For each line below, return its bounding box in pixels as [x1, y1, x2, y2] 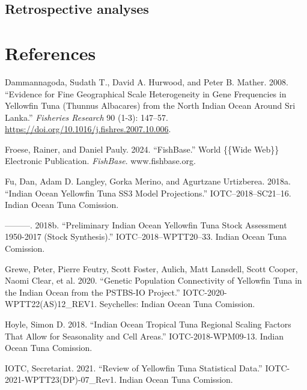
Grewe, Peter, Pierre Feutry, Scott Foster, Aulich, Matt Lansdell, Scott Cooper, [5, 262, 298, 275]
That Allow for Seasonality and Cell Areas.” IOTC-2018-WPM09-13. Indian [5, 329, 284, 342]
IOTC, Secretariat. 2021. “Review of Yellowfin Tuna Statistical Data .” [5, 361, 263, 374]
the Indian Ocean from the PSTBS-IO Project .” [5, 285, 180, 298]
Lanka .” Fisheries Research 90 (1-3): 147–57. [5, 111, 168, 123]
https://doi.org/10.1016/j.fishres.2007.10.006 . [5, 123, 171, 135]
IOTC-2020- [183, 285, 227, 298]
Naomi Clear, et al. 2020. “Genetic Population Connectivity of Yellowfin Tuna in [5, 274, 302, 287]
